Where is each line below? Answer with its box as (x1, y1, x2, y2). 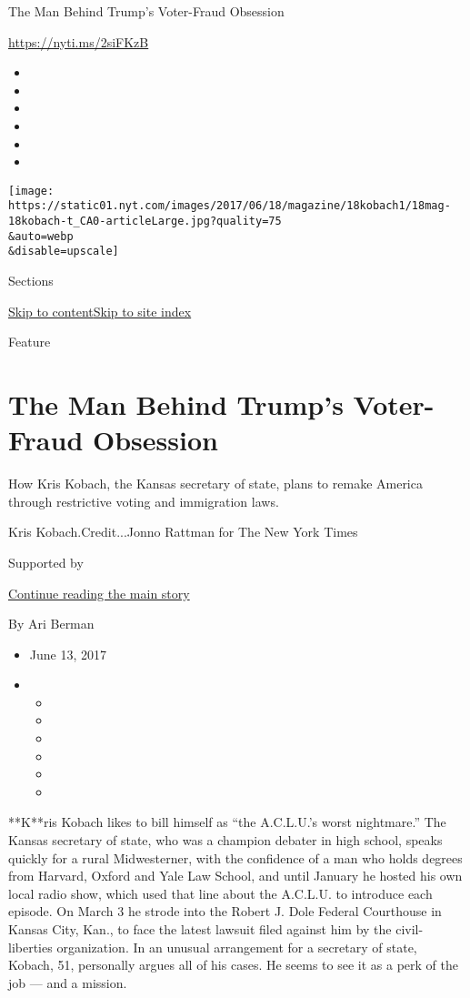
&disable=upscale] (8, 245, 119, 258)
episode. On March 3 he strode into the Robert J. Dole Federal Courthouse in (8, 902, 442, 921)
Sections (8, 271, 54, 290)
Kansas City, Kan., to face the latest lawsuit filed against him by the (8, 920, 392, 938)
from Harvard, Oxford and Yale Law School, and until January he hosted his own (8, 866, 463, 885)
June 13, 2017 (29, 644, 106, 663)
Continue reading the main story (8, 583, 190, 602)
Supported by (8, 552, 84, 571)
